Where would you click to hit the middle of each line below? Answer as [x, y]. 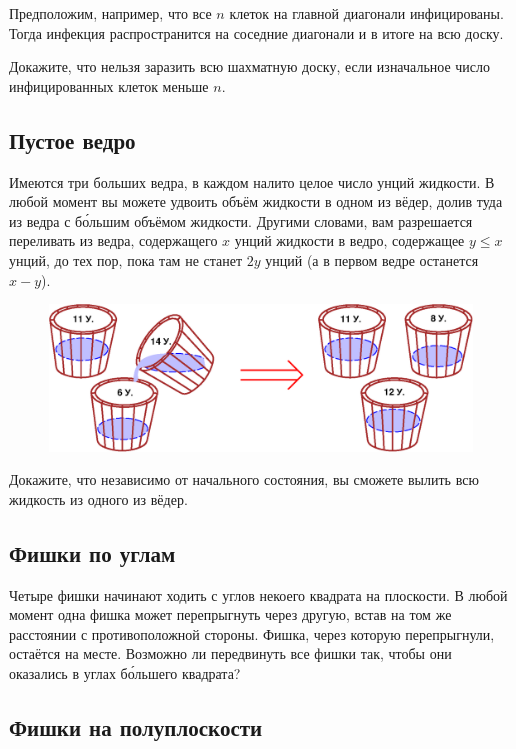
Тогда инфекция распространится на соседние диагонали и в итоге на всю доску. [256, 32]
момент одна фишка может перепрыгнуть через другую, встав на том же [230, 614]
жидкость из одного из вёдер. [98, 498]
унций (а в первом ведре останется [372, 259]
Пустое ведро [72, 139]
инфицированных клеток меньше [109, 85]
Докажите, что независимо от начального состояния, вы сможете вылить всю [244, 479]
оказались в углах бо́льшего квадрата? [125, 672]
